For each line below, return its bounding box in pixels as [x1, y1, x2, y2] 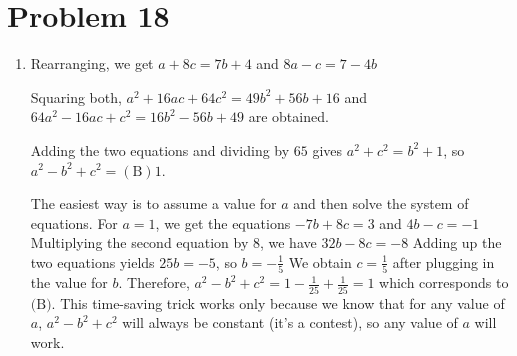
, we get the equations [155, 212, 291, 233]
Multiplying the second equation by [30, 232, 249, 253]
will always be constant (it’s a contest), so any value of [122, 312, 458, 333]
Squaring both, [30, 86, 122, 107]
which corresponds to [379, 272, 509, 293]
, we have [259, 232, 317, 253]
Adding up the [412, 232, 502, 253]
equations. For [30, 212, 118, 233]
